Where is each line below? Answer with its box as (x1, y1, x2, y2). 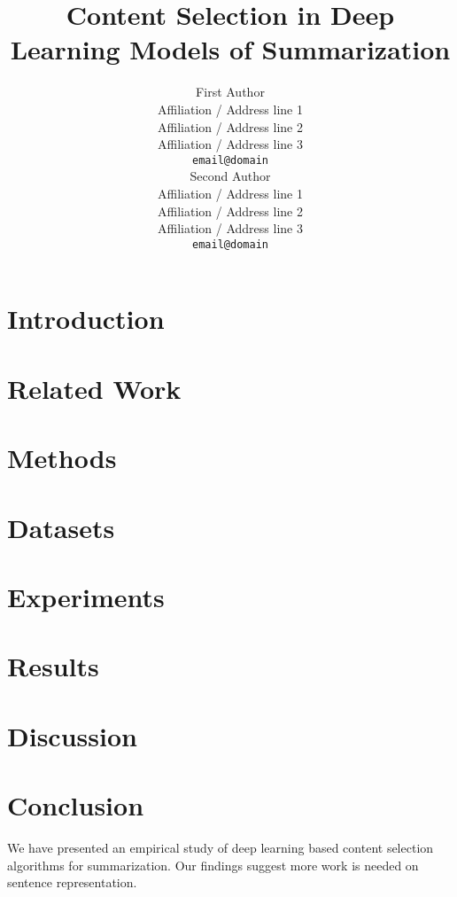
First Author (196, 82, 265, 101)
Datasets (7, 509, 115, 545)
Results (7, 648, 99, 684)
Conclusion (7, 787, 144, 823)
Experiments (7, 578, 165, 614)
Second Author (190, 167, 271, 185)
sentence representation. (7, 873, 137, 892)
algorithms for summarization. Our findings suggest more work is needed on (7, 855, 419, 874)
